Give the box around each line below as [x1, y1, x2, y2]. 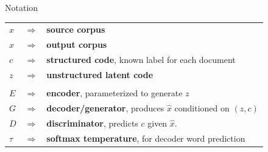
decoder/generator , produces [46, 101, 164, 114]
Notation [5, 1, 38, 13]
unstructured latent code [46, 68, 153, 81]
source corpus [46, 23, 105, 36]
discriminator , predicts [46, 116, 138, 129]
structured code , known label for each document [46, 53, 236, 66]
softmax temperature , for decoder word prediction [46, 131, 245, 144]
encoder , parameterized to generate [46, 86, 183, 99]
